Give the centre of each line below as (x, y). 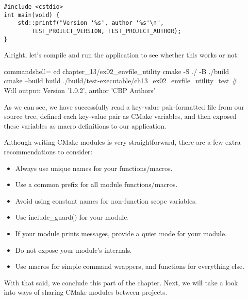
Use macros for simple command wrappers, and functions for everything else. (130, 266)
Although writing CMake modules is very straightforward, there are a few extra (122, 142)
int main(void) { (32, 15)
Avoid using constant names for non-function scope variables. (106, 200)
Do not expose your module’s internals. (74, 250)
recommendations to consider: (48, 152)
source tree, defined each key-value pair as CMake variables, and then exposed (120, 116)
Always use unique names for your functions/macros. (94, 168)
